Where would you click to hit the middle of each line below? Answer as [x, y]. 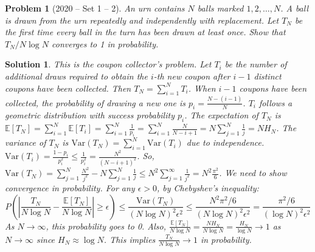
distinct [268, 76]
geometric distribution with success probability [90, 115]
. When [202, 88]
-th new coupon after [192, 76]
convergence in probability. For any [70, 187]
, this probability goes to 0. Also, [106, 226]
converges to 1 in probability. [105, 43]
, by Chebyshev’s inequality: [208, 187]
